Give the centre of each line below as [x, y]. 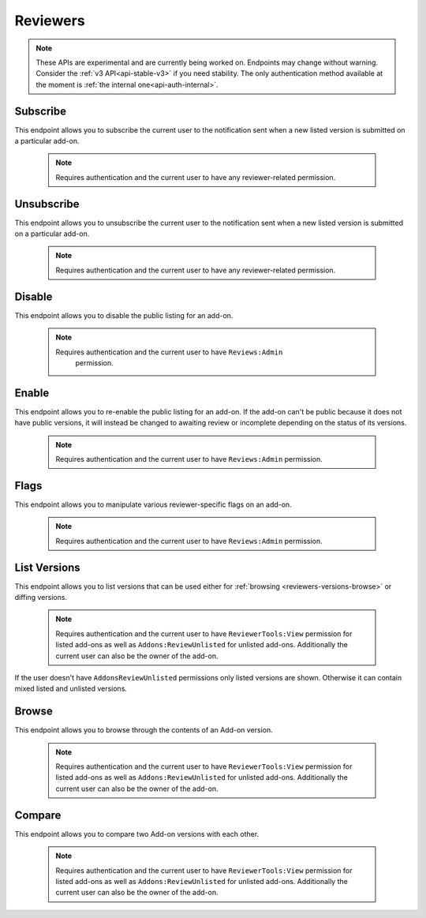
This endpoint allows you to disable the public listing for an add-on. [124, 315]
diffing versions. [41, 598]
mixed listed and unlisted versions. [71, 689]
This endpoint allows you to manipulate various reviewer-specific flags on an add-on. [153, 504]
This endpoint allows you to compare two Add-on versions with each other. [137, 834]
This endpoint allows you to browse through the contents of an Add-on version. [144, 730]
